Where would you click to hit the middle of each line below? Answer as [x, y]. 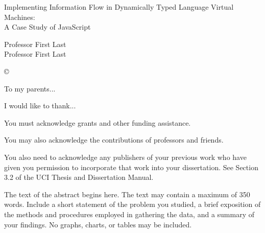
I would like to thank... [40, 106]
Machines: [20, 17]
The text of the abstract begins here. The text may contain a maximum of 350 [127, 194]
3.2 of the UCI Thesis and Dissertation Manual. [79, 177]
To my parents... [30, 88]
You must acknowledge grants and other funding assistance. [98, 122]
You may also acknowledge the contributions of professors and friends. [114, 140]
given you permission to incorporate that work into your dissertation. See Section [131, 167]
